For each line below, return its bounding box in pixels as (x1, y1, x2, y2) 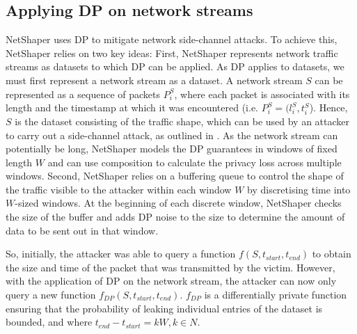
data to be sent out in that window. (6, 223, 159, 237)
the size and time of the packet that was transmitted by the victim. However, (6, 260, 335, 274)
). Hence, (309, 100, 348, 115)
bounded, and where (6, 315, 93, 329)
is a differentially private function (204, 287, 347, 302)
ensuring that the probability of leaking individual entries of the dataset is (6, 301, 323, 315)
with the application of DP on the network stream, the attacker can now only (6, 273, 337, 288)
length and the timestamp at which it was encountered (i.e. (6, 100, 259, 115)
